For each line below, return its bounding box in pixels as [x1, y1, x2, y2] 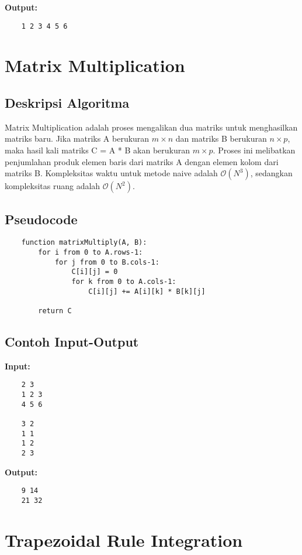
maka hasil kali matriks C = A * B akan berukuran [5, 144, 190, 156]
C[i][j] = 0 [71, 268, 118, 276]
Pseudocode [5, 210, 78, 228]
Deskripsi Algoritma [5, 94, 130, 112]
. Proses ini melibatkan [213, 144, 296, 156]
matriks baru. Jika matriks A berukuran [5, 132, 150, 145]
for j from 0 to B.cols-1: [54, 258, 159, 266]
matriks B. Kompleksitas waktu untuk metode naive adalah [5, 167, 218, 179]
